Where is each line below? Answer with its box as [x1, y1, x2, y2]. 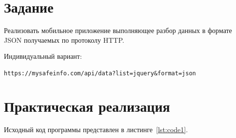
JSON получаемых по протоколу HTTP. [4, 34, 124, 45]
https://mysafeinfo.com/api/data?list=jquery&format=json [4, 69, 196, 77]
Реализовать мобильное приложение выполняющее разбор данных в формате [4, 25, 232, 35]
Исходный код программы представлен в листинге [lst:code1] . [4, 124, 188, 134]
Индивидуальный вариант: [4, 51, 82, 61]
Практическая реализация [4, 96, 170, 116]
